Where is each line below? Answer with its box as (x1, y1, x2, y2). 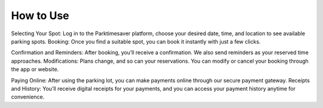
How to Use (11, 9, 69, 22)
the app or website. (11, 66, 59, 73)
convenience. (11, 93, 45, 101)
